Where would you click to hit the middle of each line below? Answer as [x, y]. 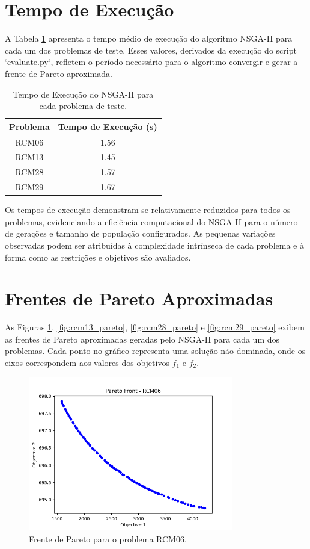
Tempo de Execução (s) [108, 126]
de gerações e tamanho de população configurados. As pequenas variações [140, 233]
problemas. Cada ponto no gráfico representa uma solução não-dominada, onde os [155, 351]
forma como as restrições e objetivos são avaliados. [98, 257]
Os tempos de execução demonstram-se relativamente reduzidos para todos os [148, 210]
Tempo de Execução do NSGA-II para [83, 94]
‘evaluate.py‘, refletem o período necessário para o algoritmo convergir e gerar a [151, 62]
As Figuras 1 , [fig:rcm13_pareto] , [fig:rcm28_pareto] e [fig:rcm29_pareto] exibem [155, 327]
